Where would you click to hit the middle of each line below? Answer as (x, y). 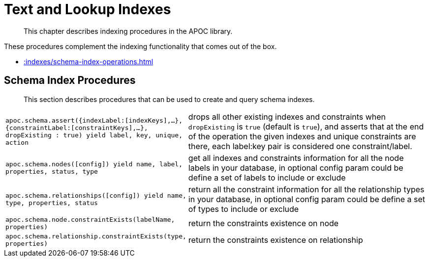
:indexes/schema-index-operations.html (89, 61)
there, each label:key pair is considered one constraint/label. (300, 146)
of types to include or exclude (244, 209)
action (17, 142)
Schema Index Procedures (70, 80)
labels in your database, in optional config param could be (296, 168)
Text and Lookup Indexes (88, 9)
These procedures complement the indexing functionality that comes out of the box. (140, 46)
